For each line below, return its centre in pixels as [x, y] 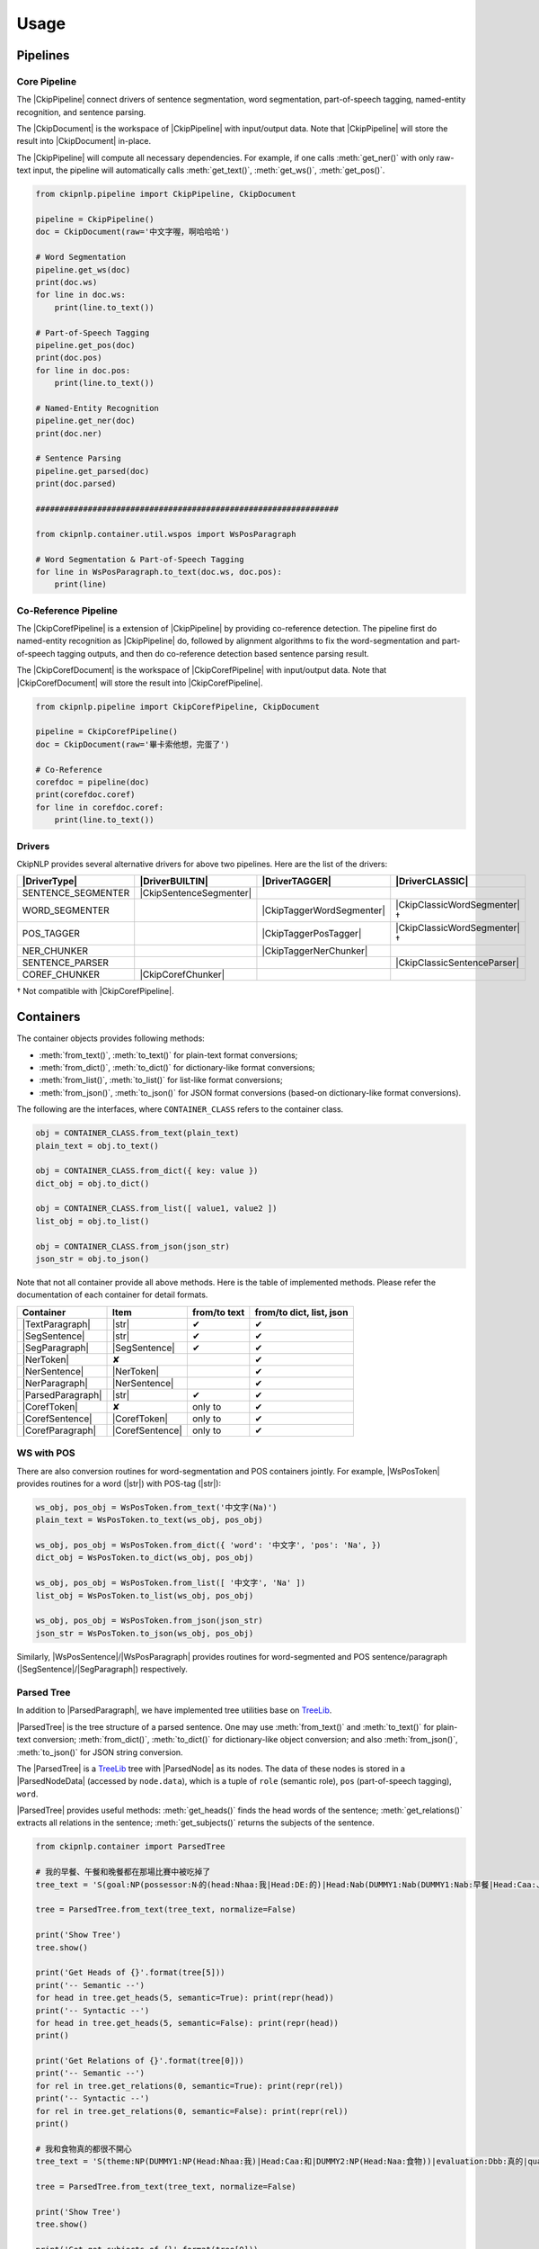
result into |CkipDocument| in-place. [84, 141]
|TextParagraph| [56, 1324]
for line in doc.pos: [83, 370]
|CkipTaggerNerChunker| [315, 951]
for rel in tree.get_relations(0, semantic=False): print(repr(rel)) [192, 2111]
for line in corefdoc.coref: [100, 807]
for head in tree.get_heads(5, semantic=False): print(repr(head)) [187, 2023]
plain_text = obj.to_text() [97, 1146]
